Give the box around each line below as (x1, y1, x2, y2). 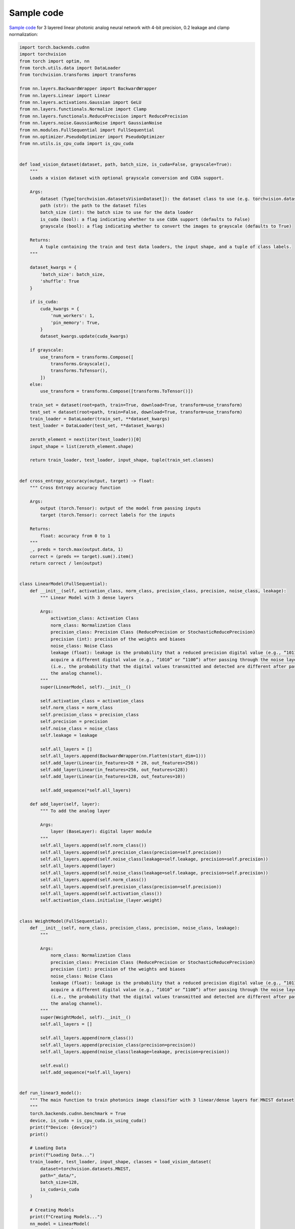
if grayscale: (29, 347, 64, 353)
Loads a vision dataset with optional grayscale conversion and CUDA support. (29, 175, 225, 181)
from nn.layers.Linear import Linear (19, 92, 111, 98)
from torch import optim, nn (19, 58, 90, 64)
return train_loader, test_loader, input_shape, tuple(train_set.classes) (29, 457, 214, 463)
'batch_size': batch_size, (40, 271, 105, 277)
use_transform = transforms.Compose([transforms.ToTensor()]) (40, 388, 194, 394)
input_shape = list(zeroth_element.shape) (29, 443, 134, 449)
